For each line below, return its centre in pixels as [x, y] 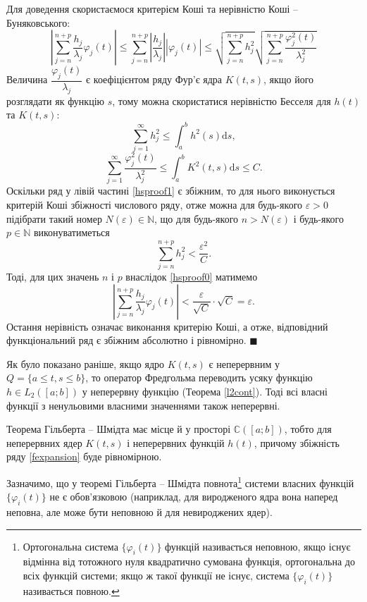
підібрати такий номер [54, 218]
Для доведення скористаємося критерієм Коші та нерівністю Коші [148, 8]
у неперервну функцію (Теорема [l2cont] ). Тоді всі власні [205, 391]
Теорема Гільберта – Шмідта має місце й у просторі [119, 429]
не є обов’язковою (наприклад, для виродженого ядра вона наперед [194, 497]
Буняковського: [38, 22]
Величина [27, 79]
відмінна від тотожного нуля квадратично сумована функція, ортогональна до [189, 561]
